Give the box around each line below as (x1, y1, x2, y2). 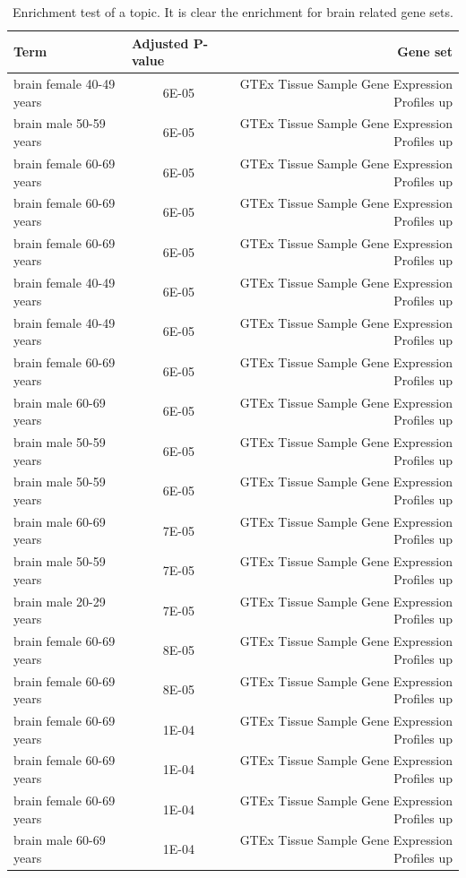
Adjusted (131, 33, 189, 52)
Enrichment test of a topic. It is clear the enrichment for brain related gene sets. (13, 3, 453, 21)
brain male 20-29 (13, 591, 106, 610)
